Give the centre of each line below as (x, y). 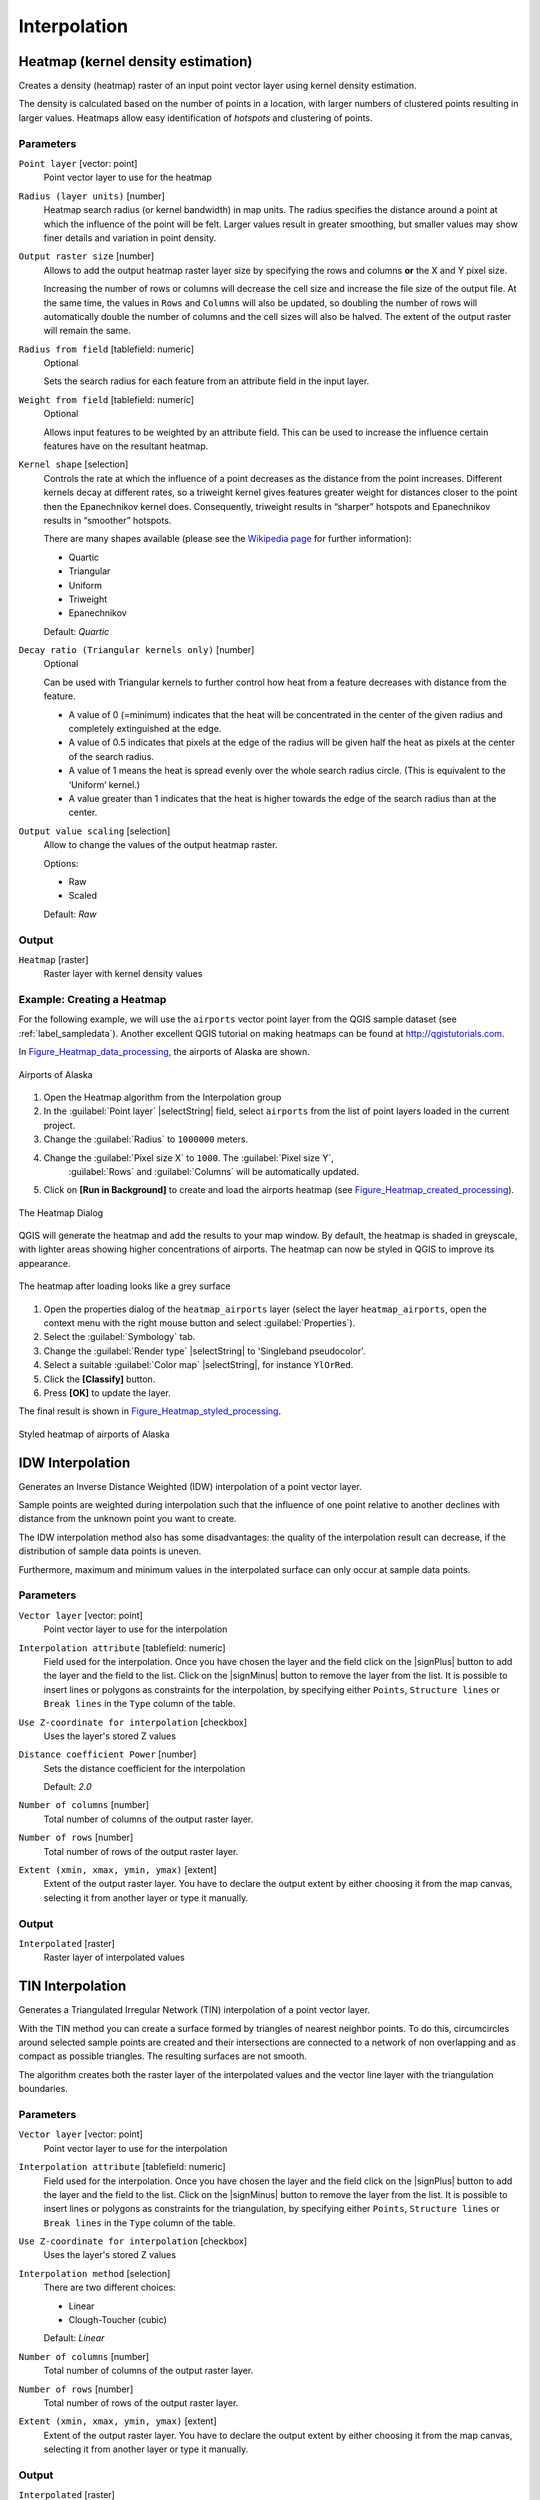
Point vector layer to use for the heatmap (127, 177)
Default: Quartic (76, 631)
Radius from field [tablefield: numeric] (106, 349)
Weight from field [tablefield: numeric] (106, 399)
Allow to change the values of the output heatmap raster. (160, 845)
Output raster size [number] (86, 256)
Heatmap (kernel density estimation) (135, 61)
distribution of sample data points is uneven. (110, 1551)
